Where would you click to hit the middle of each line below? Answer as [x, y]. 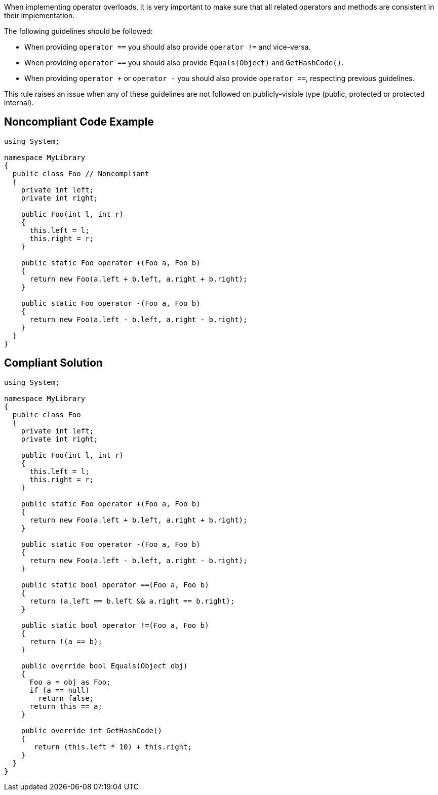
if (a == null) [59, 690]
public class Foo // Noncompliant [81, 173]
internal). [19, 103]
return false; [66, 698]
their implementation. [39, 15]
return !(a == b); [66, 641]
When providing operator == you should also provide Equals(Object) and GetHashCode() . [184, 63]
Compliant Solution [53, 363]
